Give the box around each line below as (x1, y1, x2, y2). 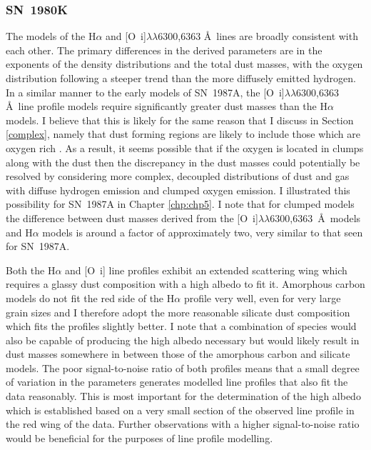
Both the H (6, 262, 56, 277)
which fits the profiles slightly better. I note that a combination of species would (6, 319, 357, 334)
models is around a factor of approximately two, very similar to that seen (42, 224, 363, 239)
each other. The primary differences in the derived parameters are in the (6, 42, 322, 57)
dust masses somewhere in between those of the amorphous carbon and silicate (6, 346, 350, 361)
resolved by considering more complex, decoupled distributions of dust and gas (6, 169, 350, 184)
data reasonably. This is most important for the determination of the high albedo (6, 389, 361, 404)
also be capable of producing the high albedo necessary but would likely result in (6, 332, 360, 347)
